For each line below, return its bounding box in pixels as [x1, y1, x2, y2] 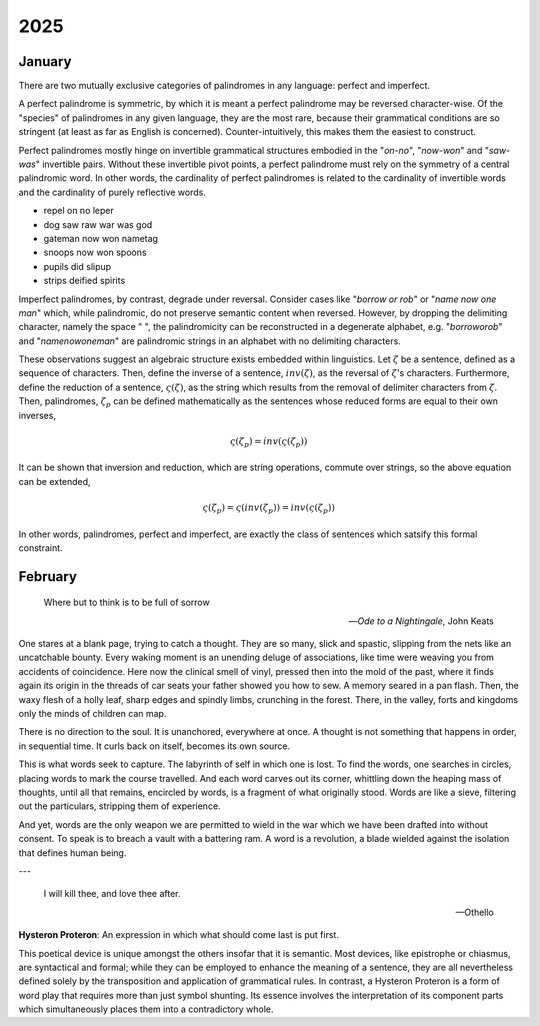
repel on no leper [43, 205, 115, 217]
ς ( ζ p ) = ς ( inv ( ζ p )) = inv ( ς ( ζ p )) [202, 501, 335, 515]
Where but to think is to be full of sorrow [43, 596, 210, 609]
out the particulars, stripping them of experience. [18, 800, 221, 812]
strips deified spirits [43, 275, 126, 287]
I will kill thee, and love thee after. [43, 888, 181, 900]
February [18, 568, 77, 585]
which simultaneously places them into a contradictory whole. [18, 1003, 274, 1015]
